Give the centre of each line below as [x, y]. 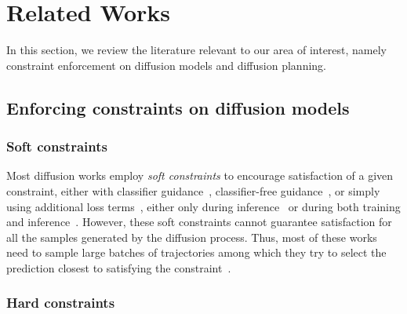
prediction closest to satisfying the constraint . [119, 267]
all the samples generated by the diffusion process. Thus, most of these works [192, 237]
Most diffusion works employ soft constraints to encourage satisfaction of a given [200, 175]
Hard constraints [61, 303]
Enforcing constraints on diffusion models [178, 107]
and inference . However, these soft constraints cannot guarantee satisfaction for [199, 222]
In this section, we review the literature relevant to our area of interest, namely [197, 50]
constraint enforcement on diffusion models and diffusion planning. [166, 65]
